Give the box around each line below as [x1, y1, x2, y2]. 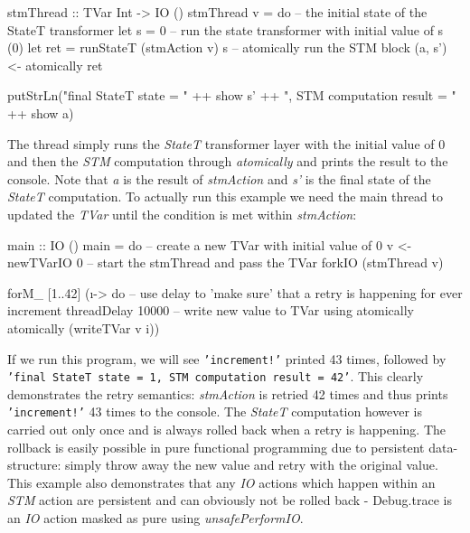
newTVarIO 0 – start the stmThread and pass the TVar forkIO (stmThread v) [7, 253, 444, 272]
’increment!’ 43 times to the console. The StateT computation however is [7, 402, 423, 421]
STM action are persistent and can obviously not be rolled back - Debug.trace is [7, 491, 452, 510]
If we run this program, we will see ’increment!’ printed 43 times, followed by [7, 349, 446, 368]
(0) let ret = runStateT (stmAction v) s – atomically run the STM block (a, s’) [7, 38, 447, 57]
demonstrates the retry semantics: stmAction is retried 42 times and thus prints [7, 384, 448, 403]
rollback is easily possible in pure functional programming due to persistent [7, 437, 425, 456]
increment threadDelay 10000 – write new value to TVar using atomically [7, 301, 414, 320]
